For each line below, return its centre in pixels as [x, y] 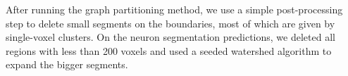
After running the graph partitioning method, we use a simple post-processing [174, 9]
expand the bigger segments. [67, 64]
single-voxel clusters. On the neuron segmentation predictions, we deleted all [170, 37]
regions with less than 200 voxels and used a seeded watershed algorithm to [169, 50]
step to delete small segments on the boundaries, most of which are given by [170, 23]
